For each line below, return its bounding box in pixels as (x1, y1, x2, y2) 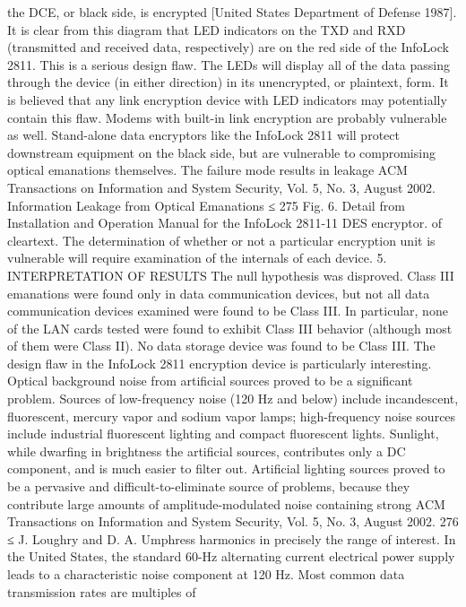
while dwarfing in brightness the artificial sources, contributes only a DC (7, 441, 406, 460)
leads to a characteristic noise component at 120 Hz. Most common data (7, 565, 405, 583)
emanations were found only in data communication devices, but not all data (7, 283, 430, 302)
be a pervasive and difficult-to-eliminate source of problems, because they (7, 477, 410, 496)
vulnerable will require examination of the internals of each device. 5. (7, 248, 387, 267)
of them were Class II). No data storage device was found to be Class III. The (7, 336, 436, 355)
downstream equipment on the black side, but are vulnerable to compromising (7, 143, 436, 161)
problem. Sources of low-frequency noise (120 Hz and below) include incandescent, (7, 389, 459, 408)
